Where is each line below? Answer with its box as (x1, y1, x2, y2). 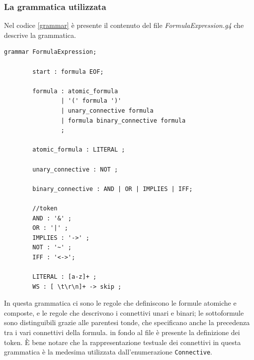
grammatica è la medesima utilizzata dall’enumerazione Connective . (4, 347, 213, 357)
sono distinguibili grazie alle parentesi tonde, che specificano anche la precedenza (4, 317, 250, 328)
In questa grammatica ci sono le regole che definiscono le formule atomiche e (4, 298, 237, 308)
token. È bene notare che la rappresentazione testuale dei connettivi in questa (4, 337, 241, 347)
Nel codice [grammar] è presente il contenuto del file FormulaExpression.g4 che (4, 20, 244, 30)
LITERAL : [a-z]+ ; (32, 273, 97, 281)
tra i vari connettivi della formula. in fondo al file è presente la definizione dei (4, 327, 240, 338)
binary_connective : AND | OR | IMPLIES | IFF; (32, 185, 193, 192)
